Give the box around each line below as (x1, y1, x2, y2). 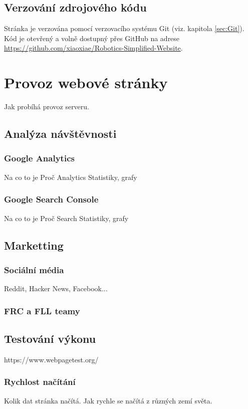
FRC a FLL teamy (4, 304, 80, 317)
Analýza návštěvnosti (4, 126, 117, 141)
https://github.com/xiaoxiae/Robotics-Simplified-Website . (4, 43, 183, 53)
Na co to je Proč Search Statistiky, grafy (4, 213, 129, 223)
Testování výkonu (4, 330, 96, 346)
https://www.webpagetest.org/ (4, 354, 99, 364)
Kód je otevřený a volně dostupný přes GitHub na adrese (4, 33, 180, 43)
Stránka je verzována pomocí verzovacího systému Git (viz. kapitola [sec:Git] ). (4, 23, 244, 34)
